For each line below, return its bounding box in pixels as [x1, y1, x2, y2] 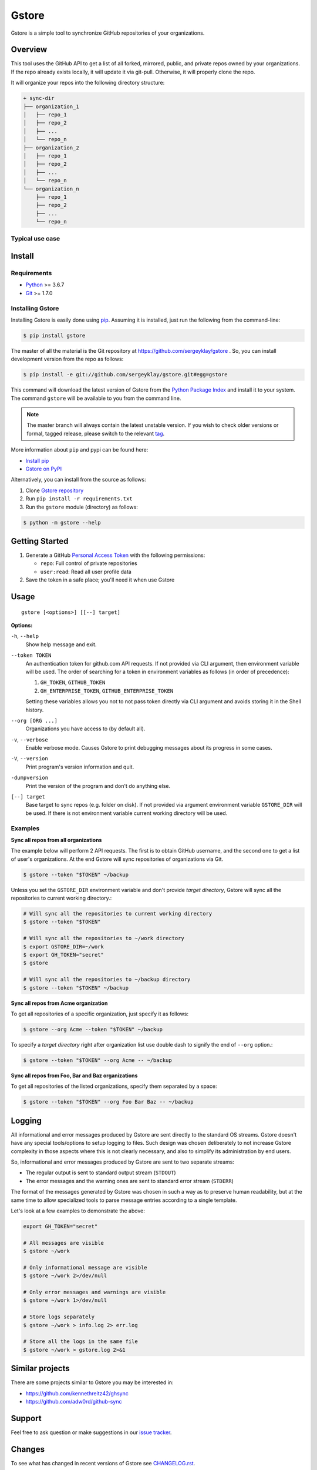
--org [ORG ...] [11, 717, 58, 724]
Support [11, 1413, 42, 1423]
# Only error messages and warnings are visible [23, 1289, 166, 1296]
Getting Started [11, 536, 69, 546]
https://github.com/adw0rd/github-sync [25, 1398, 122, 1405]
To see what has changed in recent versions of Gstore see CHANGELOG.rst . [11, 1459, 195, 1466]
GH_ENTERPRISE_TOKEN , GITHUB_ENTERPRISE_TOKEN [40, 687, 174, 694]
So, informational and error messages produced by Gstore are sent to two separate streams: [11, 1158, 235, 1165]
